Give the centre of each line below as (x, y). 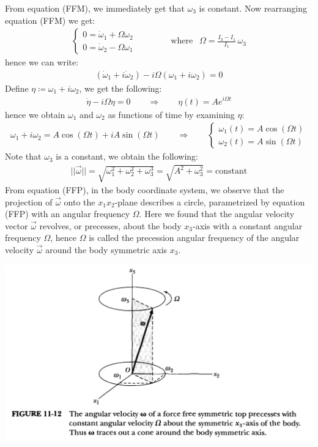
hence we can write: (42, 62)
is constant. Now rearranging (253, 8)
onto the (79, 201)
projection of (29, 201)
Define (17, 88)
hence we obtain (35, 114)
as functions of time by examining (171, 114)
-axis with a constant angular (248, 225)
